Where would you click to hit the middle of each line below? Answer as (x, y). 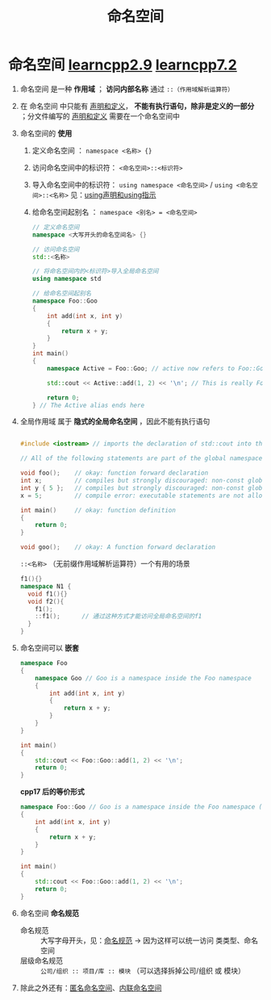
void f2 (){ (46, 601)
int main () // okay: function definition (98, 510)
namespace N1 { (46, 586)
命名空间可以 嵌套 (49, 648)
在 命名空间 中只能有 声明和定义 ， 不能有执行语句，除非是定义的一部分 (137, 106)
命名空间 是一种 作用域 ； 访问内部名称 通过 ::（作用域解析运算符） (127, 89)
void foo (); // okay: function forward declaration (114, 473)
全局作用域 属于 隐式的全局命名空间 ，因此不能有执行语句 (115, 421)
